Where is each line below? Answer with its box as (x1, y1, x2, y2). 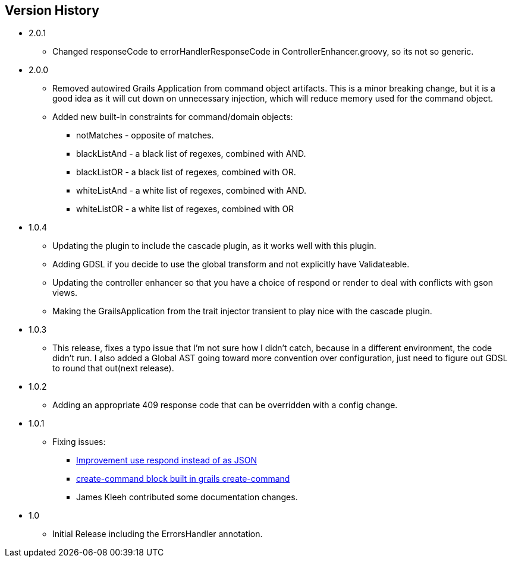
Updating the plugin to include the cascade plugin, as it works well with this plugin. (52, 241, 376, 251)
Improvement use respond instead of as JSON (76, 455, 257, 466)
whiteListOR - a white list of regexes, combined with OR (76, 204, 294, 214)
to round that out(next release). (52, 363, 174, 374)
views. (52, 288, 78, 298)
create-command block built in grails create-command (76, 473, 290, 484)
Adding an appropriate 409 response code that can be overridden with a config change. (52, 400, 398, 411)
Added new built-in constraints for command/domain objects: (52, 112, 293, 122)
